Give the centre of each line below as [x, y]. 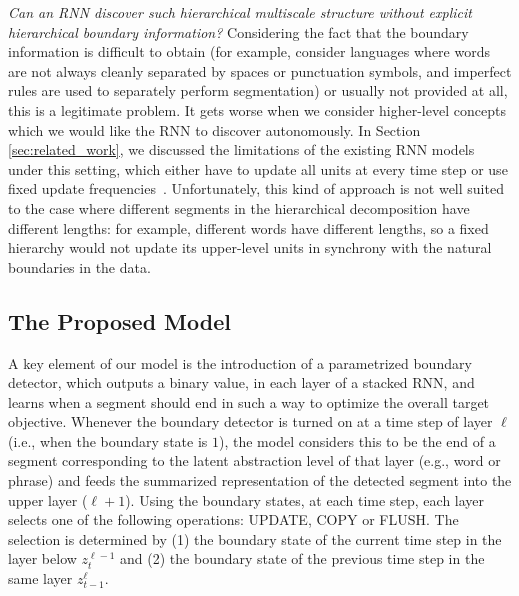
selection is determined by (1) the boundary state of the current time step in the [255, 538]
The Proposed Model [119, 320]
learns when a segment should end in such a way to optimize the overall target [249, 401]
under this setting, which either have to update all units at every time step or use [258, 168]
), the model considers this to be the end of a [357, 440]
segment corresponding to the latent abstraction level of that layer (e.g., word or [254, 460]
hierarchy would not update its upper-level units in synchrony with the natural [250, 247]
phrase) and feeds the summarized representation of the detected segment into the [260, 480]
